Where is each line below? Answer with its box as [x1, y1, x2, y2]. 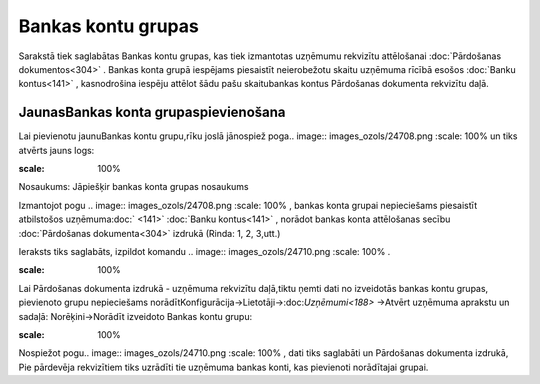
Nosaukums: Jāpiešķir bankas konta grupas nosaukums [18, 181, 249, 193]
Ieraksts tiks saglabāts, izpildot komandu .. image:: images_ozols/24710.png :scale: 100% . [18, 245, 391, 257]
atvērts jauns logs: [18, 144, 95, 156]
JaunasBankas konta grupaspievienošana [18, 104, 286, 121]
